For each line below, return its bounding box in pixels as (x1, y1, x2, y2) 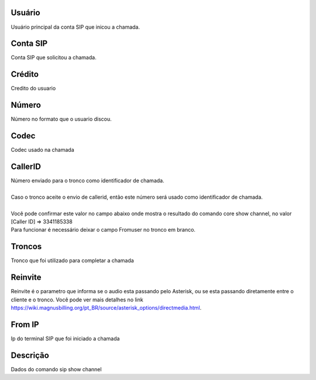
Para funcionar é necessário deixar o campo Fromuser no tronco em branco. (11, 226, 196, 233)
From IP (11, 320, 39, 330)
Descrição (11, 350, 49, 360)
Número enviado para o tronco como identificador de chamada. (11, 177, 164, 184)
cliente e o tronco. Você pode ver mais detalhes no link (11, 296, 143, 303)
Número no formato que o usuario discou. (11, 116, 112, 123)
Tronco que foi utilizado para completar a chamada (11, 257, 134, 264)
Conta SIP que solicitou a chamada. (11, 54, 97, 61)
